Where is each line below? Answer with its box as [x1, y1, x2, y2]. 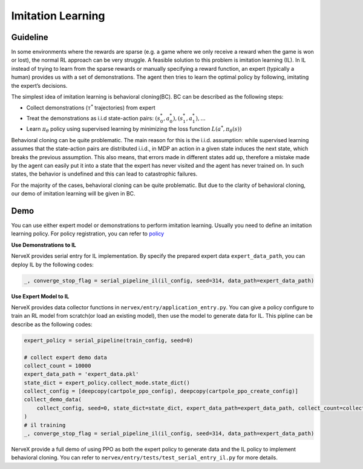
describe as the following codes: [11, 321, 93, 328]
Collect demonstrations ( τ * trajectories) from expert [26, 103, 155, 111]
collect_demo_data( [24, 396, 82, 403]
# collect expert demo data [24, 354, 107, 361]
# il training [24, 421, 66, 428]
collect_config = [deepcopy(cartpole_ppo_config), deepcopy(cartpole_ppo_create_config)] [24, 388, 299, 395]
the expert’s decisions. [11, 82, 68, 89]
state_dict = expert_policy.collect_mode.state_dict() [24, 379, 190, 386]
